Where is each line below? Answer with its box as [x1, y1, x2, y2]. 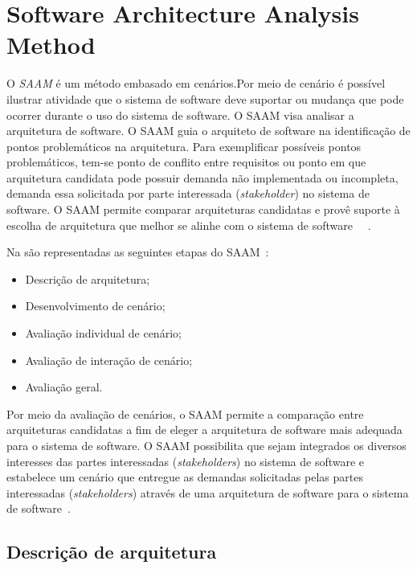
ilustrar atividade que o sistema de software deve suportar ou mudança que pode [6, 90, 404, 107]
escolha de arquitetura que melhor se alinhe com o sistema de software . [6, 216, 371, 233]
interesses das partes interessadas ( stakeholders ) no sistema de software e [6, 452, 365, 469]
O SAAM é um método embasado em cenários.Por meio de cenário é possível [6, 75, 386, 92]
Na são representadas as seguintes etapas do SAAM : [6, 244, 269, 260]
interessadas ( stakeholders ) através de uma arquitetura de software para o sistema [6, 484, 409, 501]
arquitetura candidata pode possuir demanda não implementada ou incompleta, [6, 169, 399, 186]
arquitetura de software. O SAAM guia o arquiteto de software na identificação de [6, 122, 411, 139]
